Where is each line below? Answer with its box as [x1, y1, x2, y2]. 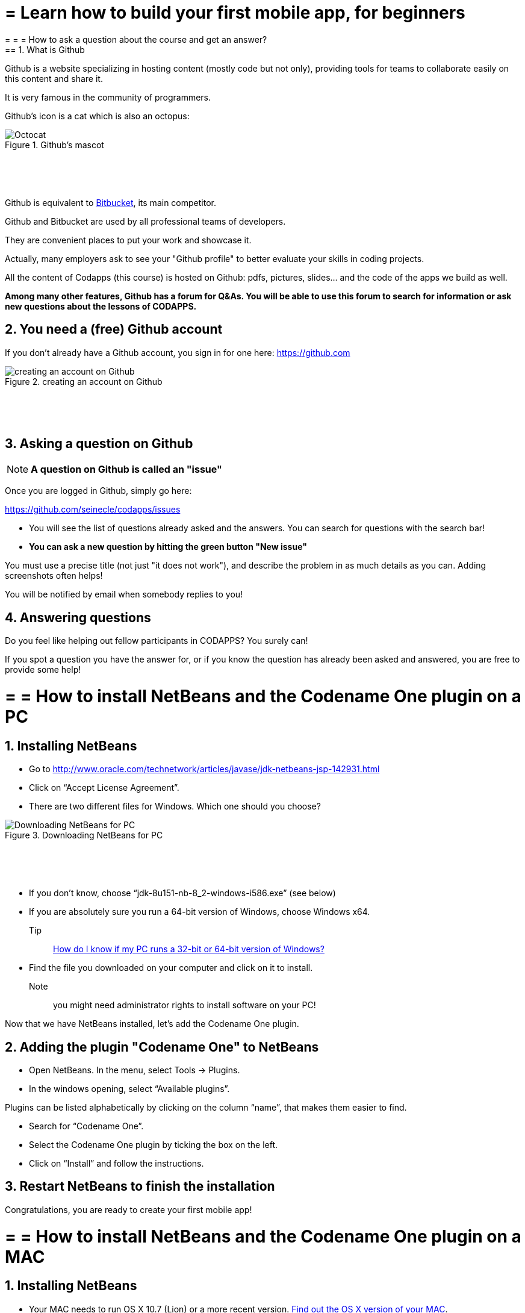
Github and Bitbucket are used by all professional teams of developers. [5, 216, 286, 226]
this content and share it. [5, 73, 103, 84]
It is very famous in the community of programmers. [5, 92, 211, 102]
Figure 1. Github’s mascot [5, 139, 104, 150]
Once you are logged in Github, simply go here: [5, 485, 192, 496]
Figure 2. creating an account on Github [5, 376, 163, 387]
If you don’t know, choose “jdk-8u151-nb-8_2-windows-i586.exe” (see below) [29, 888, 336, 899]
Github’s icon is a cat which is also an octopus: [5, 110, 190, 121]
